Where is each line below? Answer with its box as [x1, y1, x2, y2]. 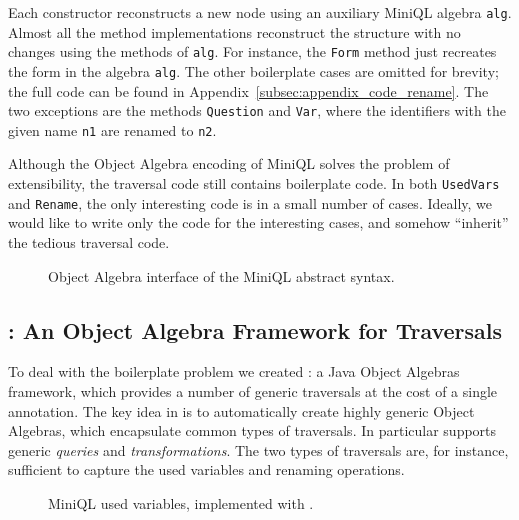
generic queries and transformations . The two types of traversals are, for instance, [8, 439, 509, 460]
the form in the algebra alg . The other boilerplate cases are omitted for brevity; [8, 60, 499, 81]
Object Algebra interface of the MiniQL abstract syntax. [48, 265, 395, 286]
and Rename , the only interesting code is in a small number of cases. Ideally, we [8, 192, 492, 213]
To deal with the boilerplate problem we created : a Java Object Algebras [8, 361, 460, 382]
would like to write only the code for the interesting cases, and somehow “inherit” [8, 212, 509, 233]
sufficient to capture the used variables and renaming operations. [8, 459, 405, 480]
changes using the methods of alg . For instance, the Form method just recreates [8, 41, 497, 62]
